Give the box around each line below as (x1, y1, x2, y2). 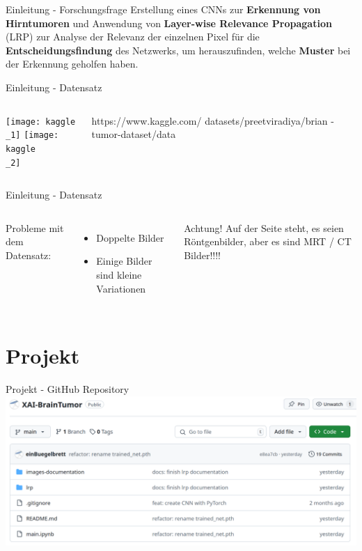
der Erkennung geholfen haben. (6, 56, 139, 71)
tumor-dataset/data (91, 127, 176, 141)
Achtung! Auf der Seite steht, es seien (184, 220, 344, 235)
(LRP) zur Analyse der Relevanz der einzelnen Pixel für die (6, 29, 260, 44)
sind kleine (96, 267, 142, 281)
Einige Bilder (96, 254, 152, 268)
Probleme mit (6, 220, 64, 235)
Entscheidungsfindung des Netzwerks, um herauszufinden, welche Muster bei (6, 42, 351, 57)
